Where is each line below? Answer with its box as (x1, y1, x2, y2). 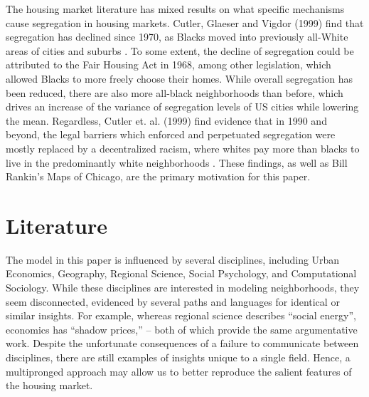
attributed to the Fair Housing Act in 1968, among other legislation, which (6, 57, 331, 72)
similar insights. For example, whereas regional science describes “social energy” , (6, 308, 356, 323)
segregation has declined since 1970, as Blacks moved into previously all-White (6, 29, 348, 44)
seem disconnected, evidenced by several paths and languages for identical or (6, 294, 340, 309)
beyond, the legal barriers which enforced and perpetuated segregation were (6, 127, 336, 142)
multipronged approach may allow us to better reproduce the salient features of (6, 364, 352, 378)
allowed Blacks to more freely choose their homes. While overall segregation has (6, 71, 353, 86)
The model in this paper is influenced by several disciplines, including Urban (6, 252, 340, 267)
